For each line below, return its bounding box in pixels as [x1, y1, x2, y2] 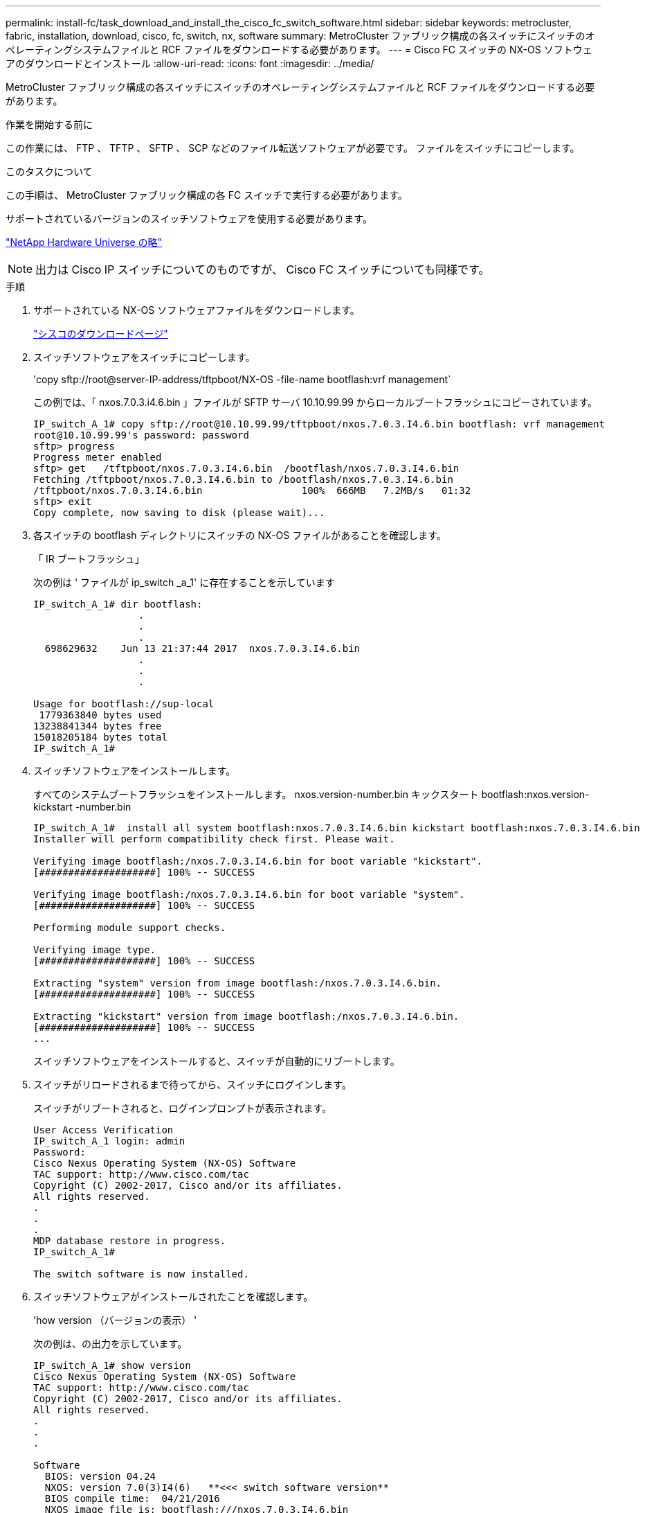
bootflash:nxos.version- [481, 788, 590, 800]
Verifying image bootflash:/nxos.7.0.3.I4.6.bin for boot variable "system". [33, 889, 465, 900]
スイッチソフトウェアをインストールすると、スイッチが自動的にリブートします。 [33, 1055, 400, 1067]
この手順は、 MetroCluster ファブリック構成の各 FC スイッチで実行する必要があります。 [6, 189, 408, 201]
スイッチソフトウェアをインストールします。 [33, 765, 236, 777]
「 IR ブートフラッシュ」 [33, 553, 145, 565]
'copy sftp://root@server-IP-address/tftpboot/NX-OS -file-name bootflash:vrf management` [33, 373, 451, 385]
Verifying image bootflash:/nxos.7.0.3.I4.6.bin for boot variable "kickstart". [33, 856, 483, 867]
